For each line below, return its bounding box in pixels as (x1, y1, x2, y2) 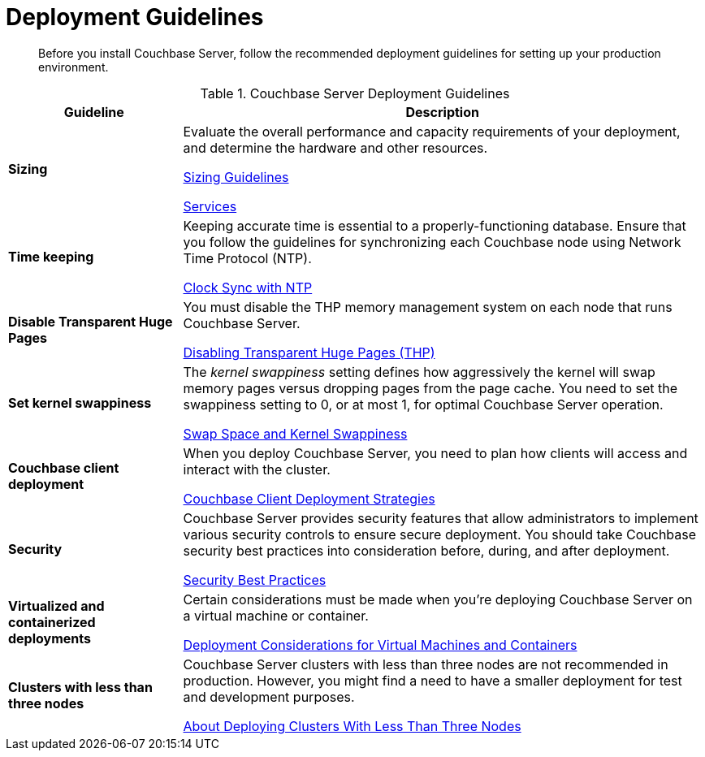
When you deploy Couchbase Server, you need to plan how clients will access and (183, 444, 688, 461)
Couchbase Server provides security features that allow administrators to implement (183, 509, 699, 526)
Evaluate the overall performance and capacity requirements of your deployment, (183, 123, 681, 140)
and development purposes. (183, 688, 355, 705)
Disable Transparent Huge (8, 313, 173, 330)
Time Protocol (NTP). (183, 249, 312, 266)
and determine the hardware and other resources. (183, 139, 488, 156)
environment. (38, 59, 109, 74)
